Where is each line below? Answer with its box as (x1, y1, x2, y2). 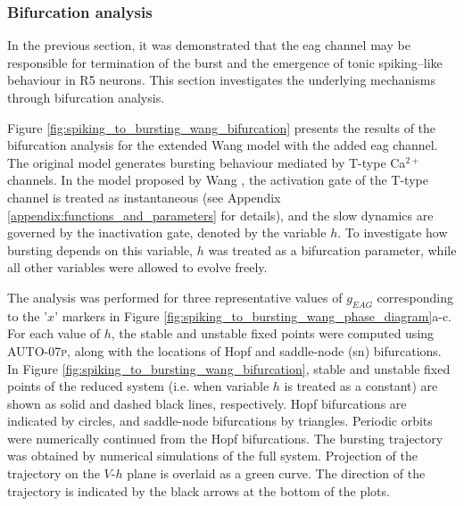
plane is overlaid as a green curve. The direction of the (127, 464, 426, 483)
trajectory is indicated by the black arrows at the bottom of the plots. (7, 481, 390, 500)
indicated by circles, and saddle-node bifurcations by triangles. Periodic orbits (7, 411, 433, 430)
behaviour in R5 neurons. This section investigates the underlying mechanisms (7, 71, 435, 89)
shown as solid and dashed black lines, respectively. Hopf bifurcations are (7, 394, 407, 412)
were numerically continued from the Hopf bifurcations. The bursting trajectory (7, 428, 443, 447)
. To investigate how (337, 223, 448, 242)
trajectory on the (7, 464, 100, 483)
